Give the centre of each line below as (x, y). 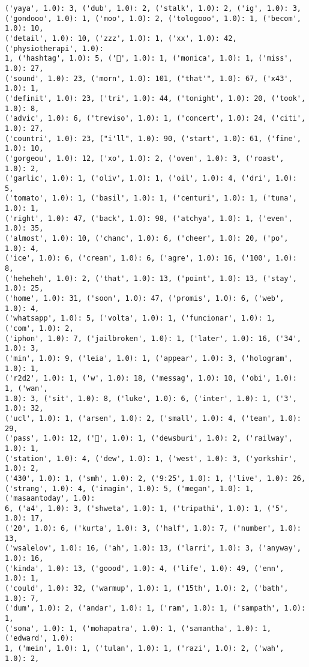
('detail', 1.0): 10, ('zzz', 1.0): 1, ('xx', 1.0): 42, (121, 38)
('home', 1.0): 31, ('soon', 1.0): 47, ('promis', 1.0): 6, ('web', (145, 299)
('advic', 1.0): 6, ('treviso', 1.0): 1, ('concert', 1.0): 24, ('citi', (155, 119)
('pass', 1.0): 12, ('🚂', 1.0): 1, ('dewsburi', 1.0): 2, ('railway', (149, 439)
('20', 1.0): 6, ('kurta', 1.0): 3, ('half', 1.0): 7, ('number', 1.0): (153, 529)
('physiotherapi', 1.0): (54, 48)
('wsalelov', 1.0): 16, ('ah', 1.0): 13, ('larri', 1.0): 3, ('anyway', (153, 548)
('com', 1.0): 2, (39, 328)
